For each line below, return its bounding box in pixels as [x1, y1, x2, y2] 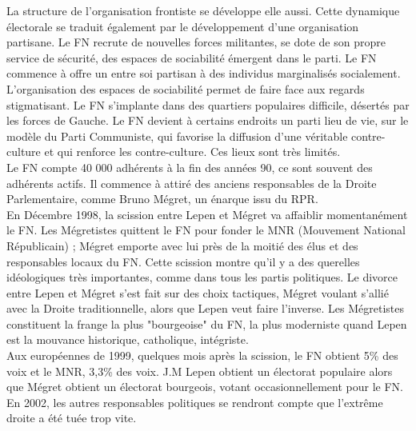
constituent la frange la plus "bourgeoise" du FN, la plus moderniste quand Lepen [6, 315, 407, 332]
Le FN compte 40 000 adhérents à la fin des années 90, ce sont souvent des [6, 158, 373, 175]
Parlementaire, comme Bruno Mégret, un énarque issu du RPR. [6, 190, 318, 207]
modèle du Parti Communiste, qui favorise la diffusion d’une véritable [6, 127, 348, 144]
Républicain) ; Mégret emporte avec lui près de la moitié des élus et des [6, 237, 358, 253]
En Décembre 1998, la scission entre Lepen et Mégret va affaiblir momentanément [6, 206, 408, 222]
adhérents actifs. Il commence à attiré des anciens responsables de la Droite [6, 174, 377, 191]
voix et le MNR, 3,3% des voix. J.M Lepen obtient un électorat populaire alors [6, 362, 393, 379]
